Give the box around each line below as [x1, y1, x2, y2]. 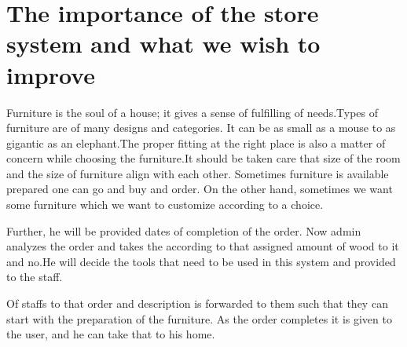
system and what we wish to [6, 27, 321, 60]
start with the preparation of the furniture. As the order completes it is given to [6, 310, 392, 327]
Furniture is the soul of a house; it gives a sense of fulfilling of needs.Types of [6, 104, 379, 120]
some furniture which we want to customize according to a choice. [6, 196, 324, 213]
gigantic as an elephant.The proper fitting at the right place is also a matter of [6, 134, 386, 151]
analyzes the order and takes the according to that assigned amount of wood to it [6, 238, 399, 254]
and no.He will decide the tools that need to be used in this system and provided [6, 253, 396, 269]
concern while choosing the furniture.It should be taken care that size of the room [6, 150, 401, 166]
